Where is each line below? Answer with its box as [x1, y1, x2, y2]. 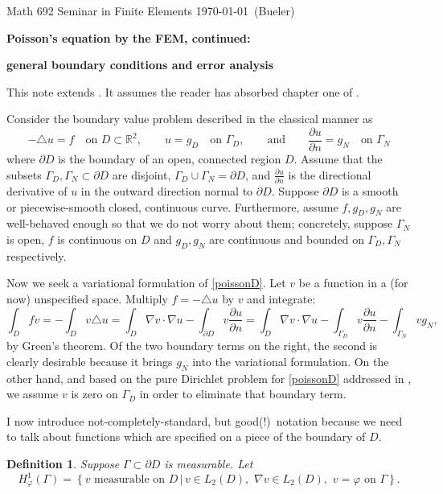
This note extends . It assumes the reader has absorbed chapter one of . [6, 83, 359, 100]
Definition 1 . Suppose [6, 455, 120, 471]
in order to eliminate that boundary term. [139, 385, 347, 402]
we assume [6, 385, 59, 402]
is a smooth [341, 182, 399, 199]
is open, [6, 230, 45, 247]
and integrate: [247, 290, 316, 307]
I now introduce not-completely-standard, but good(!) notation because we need [6, 412, 403, 429]
